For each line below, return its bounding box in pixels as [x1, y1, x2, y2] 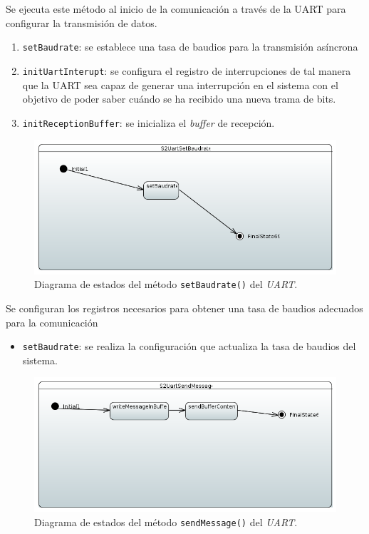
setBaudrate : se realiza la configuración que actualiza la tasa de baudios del [22, 339, 356, 354]
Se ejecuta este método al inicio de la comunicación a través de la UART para [6, 1, 346, 16]
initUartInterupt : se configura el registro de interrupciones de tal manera [22, 63, 351, 78]
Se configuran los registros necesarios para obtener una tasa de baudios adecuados [6, 301, 363, 316]
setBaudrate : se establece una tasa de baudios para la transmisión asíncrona [22, 39, 358, 54]
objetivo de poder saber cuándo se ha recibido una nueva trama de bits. [22, 91, 336, 106]
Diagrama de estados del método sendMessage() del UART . [34, 514, 298, 529]
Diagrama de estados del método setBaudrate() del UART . [34, 277, 298, 292]
